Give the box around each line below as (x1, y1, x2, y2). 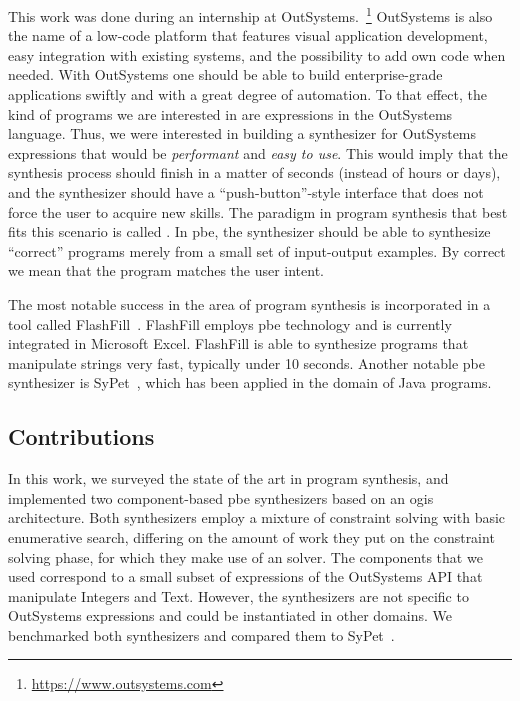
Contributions (8, 421, 155, 452)
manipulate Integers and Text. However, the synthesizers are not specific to (8, 585, 469, 606)
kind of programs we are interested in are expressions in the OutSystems (8, 103, 453, 124)
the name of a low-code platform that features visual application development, (8, 25, 488, 46)
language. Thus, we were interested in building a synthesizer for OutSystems (8, 123, 477, 144)
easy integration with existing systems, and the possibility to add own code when (8, 44, 506, 65)
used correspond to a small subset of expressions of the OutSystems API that (8, 566, 483, 587)
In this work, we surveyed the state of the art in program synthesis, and (8, 468, 449, 489)
